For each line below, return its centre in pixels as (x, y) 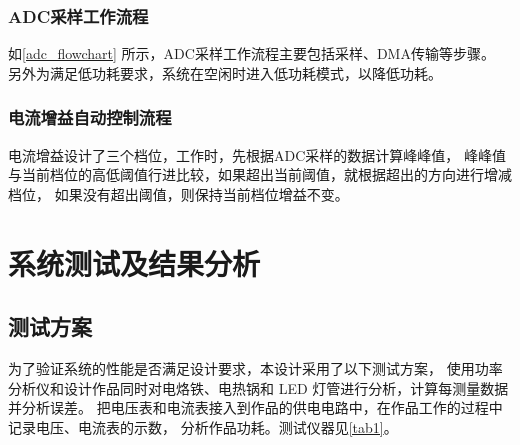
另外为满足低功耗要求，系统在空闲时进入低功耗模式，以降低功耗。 (225, 72)
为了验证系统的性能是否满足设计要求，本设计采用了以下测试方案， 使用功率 (255, 367)
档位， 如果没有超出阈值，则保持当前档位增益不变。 (178, 193)
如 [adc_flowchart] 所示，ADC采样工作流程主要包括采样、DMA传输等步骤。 (251, 53)
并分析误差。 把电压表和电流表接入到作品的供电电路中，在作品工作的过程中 (255, 407)
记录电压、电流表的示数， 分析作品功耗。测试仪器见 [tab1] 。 (203, 426)
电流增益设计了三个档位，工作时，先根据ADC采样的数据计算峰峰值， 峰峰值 (257, 154)
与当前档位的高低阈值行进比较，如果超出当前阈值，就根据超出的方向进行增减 (260, 174)
